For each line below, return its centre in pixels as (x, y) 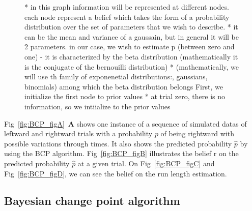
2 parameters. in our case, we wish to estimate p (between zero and (130, 47)
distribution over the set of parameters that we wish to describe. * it (131, 27)
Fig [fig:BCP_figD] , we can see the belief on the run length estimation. (116, 173)
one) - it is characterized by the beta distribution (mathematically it (131, 56)
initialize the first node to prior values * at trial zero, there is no (125, 96)
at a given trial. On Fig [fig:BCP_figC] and (146, 163)
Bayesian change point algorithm (92, 201)
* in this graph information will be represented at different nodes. (127, 7)
